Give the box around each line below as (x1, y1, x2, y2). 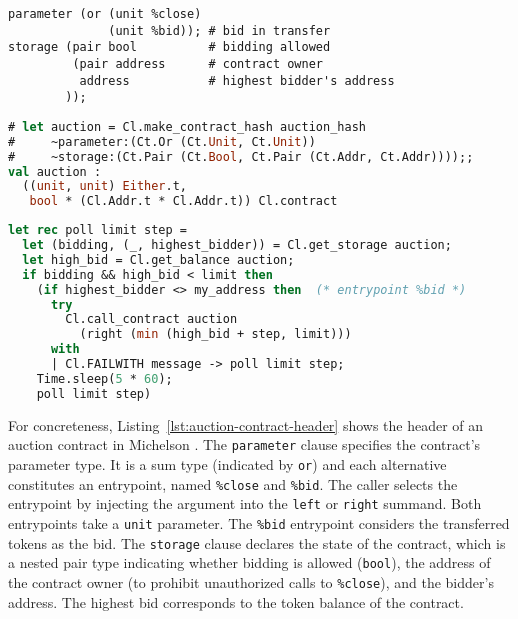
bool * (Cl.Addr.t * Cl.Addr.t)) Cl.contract (29, 194, 338, 209)
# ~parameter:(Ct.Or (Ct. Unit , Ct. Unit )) (8, 134, 316, 149)
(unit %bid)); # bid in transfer (108, 23, 331, 38)
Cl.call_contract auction (65, 312, 238, 327)
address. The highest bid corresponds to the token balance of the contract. (8, 591, 464, 612)
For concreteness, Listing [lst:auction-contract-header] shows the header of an (8, 414, 484, 435)
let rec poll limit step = (8, 223, 187, 238)
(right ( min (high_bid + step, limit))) (79, 327, 352, 342)
